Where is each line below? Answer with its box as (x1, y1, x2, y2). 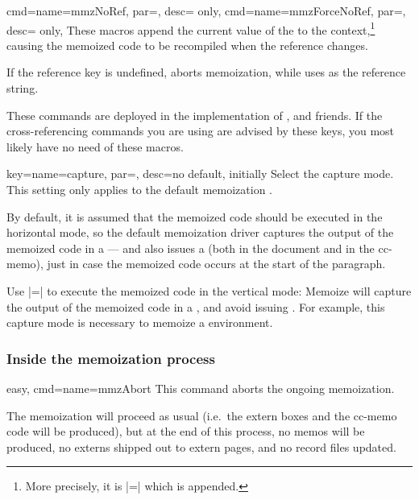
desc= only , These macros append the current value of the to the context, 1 (6, 19, 375, 38)
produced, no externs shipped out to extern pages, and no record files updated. (6, 438, 396, 455)
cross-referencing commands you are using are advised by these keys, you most (6, 122, 395, 139)
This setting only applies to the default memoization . (6, 181, 273, 197)
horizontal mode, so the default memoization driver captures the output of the (6, 224, 394, 241)
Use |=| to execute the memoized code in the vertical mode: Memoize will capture (6, 282, 412, 299)
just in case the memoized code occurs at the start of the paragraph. (47, 255, 386, 272)
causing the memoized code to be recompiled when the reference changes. (6, 36, 368, 53)
